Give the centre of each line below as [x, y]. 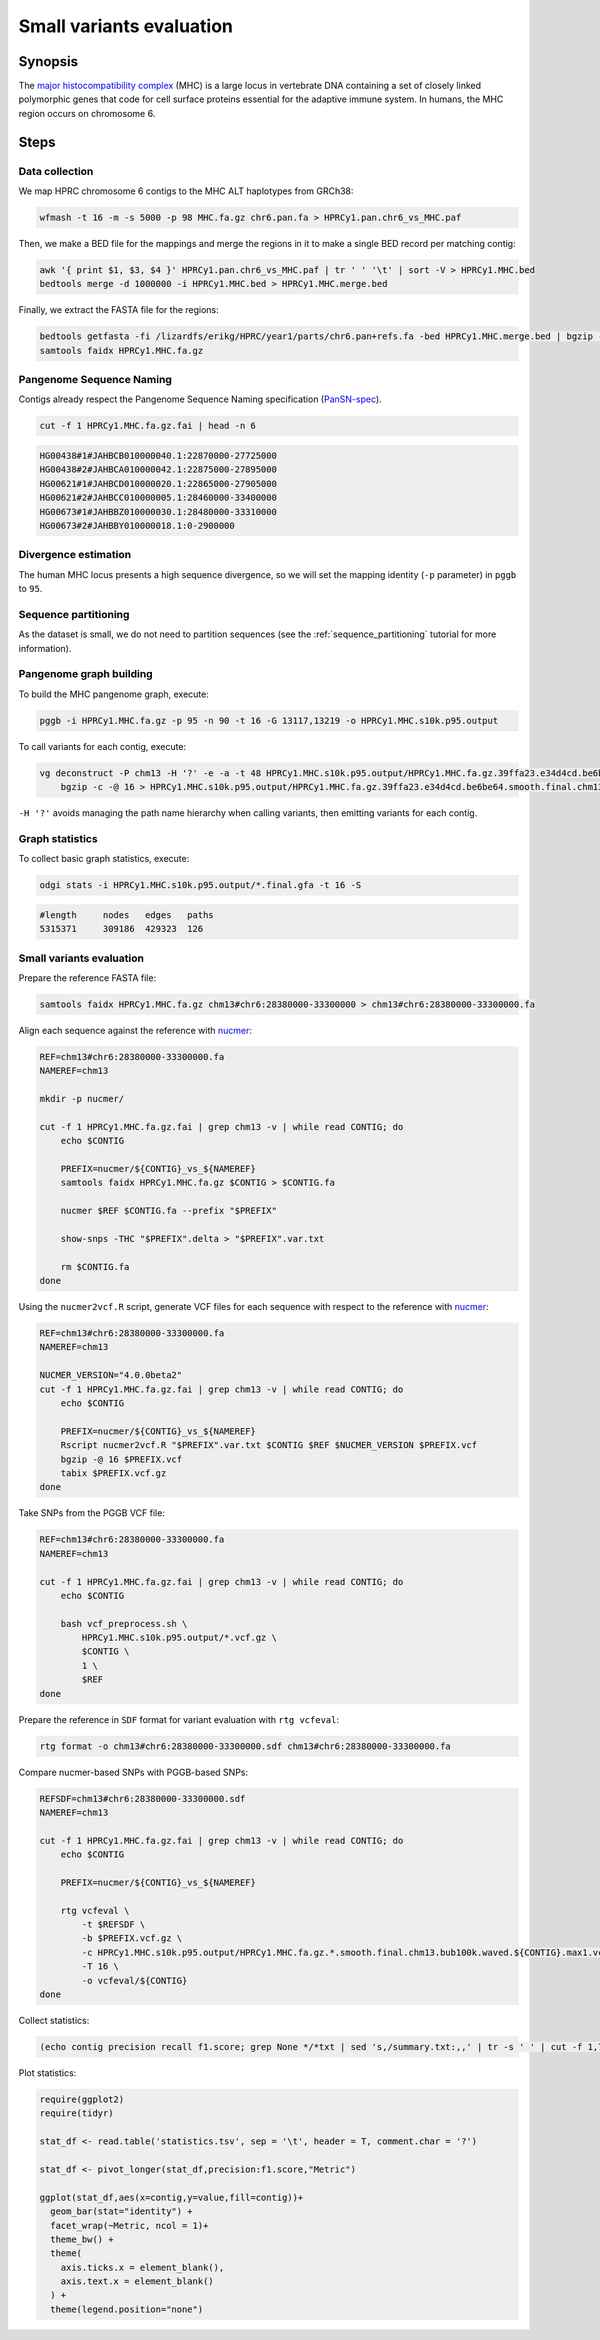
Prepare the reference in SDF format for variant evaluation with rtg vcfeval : [179, 1719]
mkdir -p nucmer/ [82, 1099]
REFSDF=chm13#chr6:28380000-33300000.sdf [142, 1798]
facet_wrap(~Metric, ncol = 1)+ [129, 2225]
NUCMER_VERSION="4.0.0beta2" [111, 1375]
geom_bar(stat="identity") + [122, 2211]
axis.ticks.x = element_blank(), [142, 2267]
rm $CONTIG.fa [95, 1266]
